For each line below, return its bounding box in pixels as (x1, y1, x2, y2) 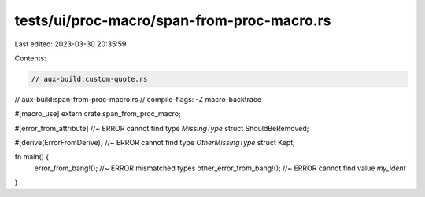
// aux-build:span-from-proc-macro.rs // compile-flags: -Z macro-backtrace (14, 94, 262, 104)
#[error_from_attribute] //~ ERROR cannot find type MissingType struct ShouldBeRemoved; (14, 123, 309, 133)
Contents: (14, 53, 46, 63)
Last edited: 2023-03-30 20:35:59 (14, 39, 127, 49)
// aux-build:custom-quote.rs (31, 75, 148, 83)
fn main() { (14, 152, 50, 162)
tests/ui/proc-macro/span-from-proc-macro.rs (14, 12, 331, 29)
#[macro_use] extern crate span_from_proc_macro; (14, 109, 181, 119)
